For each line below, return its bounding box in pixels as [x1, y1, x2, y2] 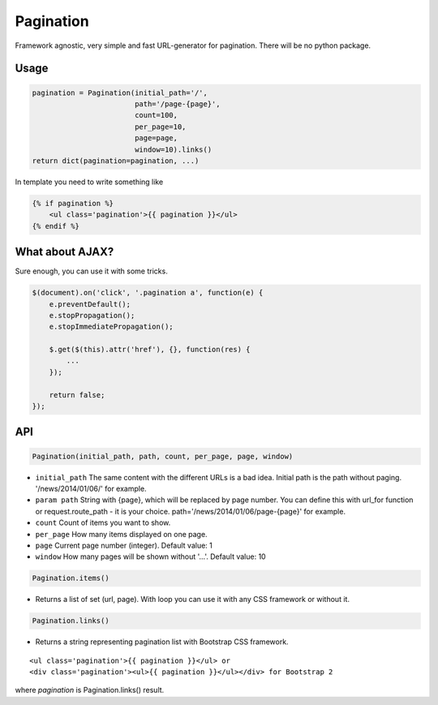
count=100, [134, 110, 178, 120]
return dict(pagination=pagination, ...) [32, 156, 200, 166]
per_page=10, [134, 122, 187, 131]
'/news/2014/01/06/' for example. [35, 484, 147, 493]
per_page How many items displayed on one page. [35, 529, 208, 539]
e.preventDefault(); [49, 299, 131, 308]
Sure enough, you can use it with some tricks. [15, 266, 168, 276]
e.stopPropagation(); [49, 311, 135, 320]
